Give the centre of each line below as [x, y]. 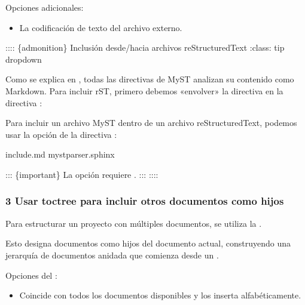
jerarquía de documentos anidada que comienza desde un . [112, 255]
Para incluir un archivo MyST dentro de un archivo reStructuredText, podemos [151, 123]
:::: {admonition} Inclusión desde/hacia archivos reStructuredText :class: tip [145, 47]
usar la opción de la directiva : [61, 134]
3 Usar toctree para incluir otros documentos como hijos [145, 201]
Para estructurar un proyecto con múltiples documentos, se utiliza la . [134, 223]
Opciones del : [31, 275]
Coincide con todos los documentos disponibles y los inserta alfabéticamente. [160, 295]
